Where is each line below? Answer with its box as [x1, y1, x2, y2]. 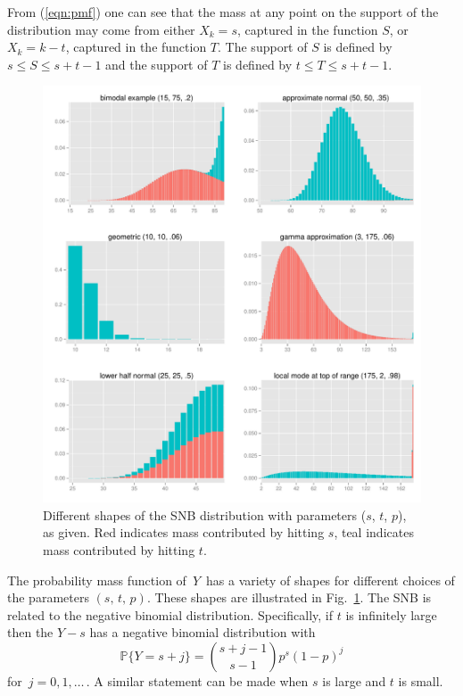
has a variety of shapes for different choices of [206, 570, 455, 589]
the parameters [7, 588, 89, 607]
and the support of [105, 54, 208, 73]
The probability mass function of [7, 570, 186, 589]
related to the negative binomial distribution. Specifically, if [7, 605, 333, 624]
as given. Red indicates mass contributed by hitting [43, 523, 325, 542]
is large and [322, 671, 386, 690]
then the [7, 623, 54, 642]
